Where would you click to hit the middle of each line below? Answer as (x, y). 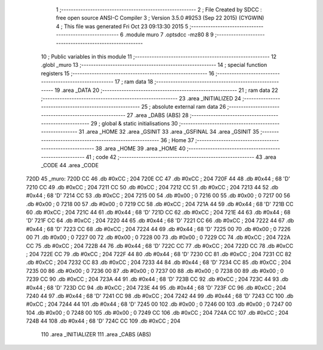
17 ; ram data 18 (134, 82)
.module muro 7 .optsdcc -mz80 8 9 (169, 35)
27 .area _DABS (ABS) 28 (158, 115)
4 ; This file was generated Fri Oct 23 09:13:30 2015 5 (122, 26)
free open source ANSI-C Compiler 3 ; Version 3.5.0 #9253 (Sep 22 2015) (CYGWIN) (160, 18)
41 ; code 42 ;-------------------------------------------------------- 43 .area (181, 157)
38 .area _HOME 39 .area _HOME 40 (140, 149)
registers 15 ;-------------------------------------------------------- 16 (128, 73)
